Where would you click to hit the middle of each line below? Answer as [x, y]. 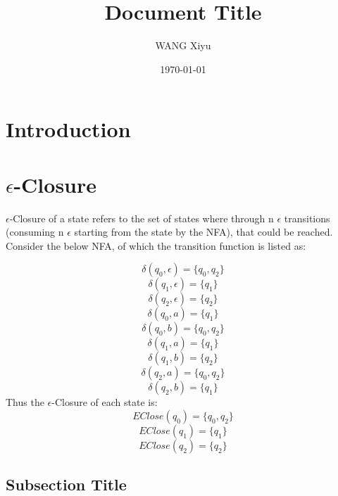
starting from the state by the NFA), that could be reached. [204, 232]
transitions [307, 218]
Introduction [68, 129]
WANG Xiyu [183, 45]
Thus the [25, 402]
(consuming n [35, 232]
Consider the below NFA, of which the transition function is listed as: [156, 245]
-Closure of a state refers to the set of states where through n [142, 218]
